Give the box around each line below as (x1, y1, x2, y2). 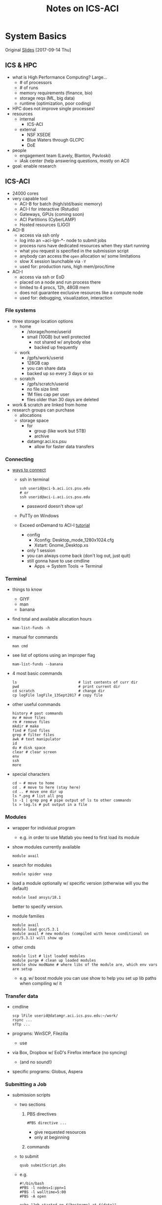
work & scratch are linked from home (12, 402, 87, 408)
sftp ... (12, 1022, 30, 1027)
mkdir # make (12, 724, 39, 729)
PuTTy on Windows (19, 513, 59, 519)
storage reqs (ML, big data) (19, 95, 75, 101)
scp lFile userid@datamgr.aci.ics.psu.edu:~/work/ (12, 1013, 118, 1018)
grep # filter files (12, 733, 54, 737)
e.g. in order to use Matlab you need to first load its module (19, 834, 140, 840)
